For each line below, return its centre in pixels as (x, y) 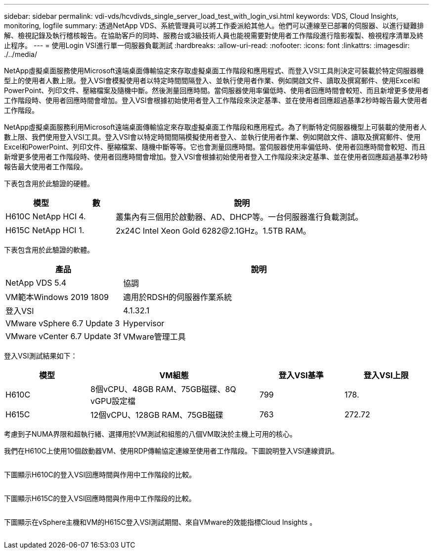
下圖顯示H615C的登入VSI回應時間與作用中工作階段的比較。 (100, 498)
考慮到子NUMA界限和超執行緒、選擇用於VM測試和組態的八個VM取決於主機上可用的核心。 (150, 434)
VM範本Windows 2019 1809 (57, 297)
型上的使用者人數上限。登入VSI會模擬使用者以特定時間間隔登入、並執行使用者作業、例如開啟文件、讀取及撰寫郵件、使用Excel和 (212, 80)
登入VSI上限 (386, 375)
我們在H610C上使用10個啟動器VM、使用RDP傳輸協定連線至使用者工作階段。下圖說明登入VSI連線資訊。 (172, 451)
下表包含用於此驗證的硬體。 (49, 183)
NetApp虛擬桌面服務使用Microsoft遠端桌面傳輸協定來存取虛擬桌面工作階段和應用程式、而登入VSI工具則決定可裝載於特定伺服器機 (214, 71)
